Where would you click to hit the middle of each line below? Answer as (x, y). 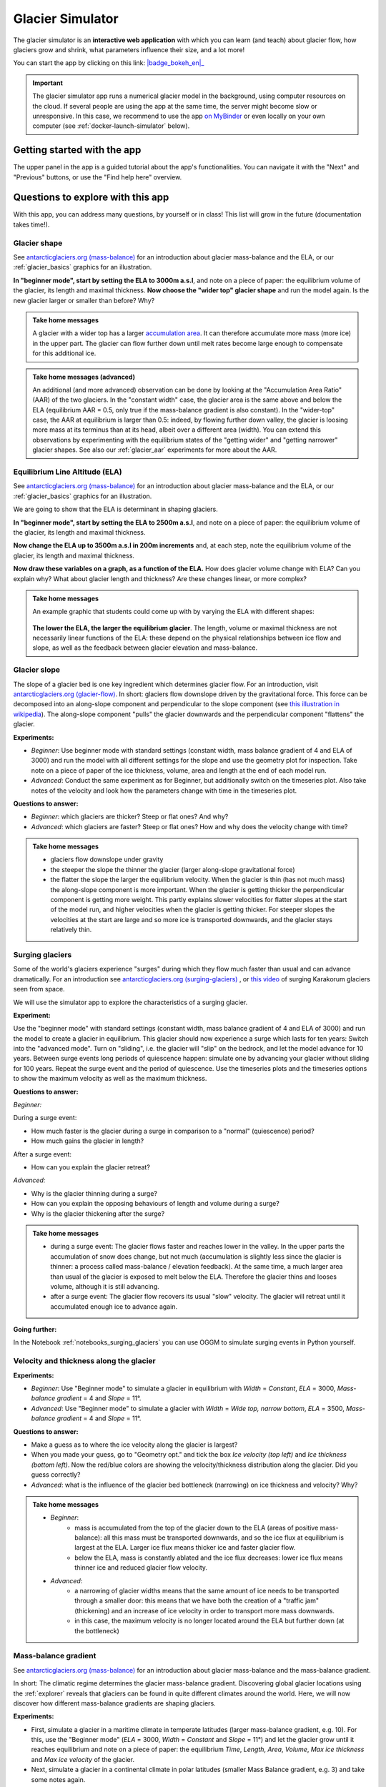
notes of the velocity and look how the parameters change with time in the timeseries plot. (164, 791)
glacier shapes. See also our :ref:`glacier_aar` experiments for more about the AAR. (155, 450)
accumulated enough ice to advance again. (114, 1306)
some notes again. (58, 1779)
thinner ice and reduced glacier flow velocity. (141, 1568)
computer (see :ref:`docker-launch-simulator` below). (111, 126)
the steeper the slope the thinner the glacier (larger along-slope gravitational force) (173, 869)
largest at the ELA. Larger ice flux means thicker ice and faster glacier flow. (185, 1548)
